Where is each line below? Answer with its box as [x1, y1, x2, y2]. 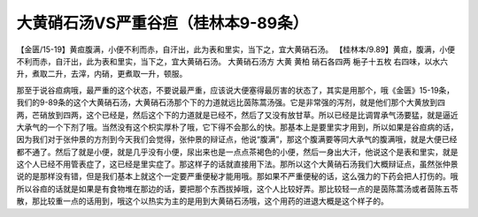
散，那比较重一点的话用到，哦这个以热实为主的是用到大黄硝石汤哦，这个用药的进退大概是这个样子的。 [16, 196, 389, 206]
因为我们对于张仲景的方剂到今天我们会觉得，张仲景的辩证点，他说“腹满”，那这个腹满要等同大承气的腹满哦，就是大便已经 [16, 134, 458, 145]
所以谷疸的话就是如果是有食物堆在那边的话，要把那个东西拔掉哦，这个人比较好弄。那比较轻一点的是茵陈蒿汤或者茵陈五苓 [16, 183, 459, 194]
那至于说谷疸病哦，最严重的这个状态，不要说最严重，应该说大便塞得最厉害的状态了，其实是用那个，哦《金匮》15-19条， [16, 85, 455, 95]
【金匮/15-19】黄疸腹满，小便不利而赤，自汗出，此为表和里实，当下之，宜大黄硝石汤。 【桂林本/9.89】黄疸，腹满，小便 [16, 44, 456, 55]
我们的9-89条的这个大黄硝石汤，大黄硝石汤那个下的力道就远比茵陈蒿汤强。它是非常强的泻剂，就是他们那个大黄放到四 [16, 97, 446, 108]
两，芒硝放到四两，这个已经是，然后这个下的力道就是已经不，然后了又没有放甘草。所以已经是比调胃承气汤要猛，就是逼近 [16, 109, 459, 120]
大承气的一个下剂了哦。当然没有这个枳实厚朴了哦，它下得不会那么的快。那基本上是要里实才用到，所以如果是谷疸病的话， [16, 122, 459, 132]
